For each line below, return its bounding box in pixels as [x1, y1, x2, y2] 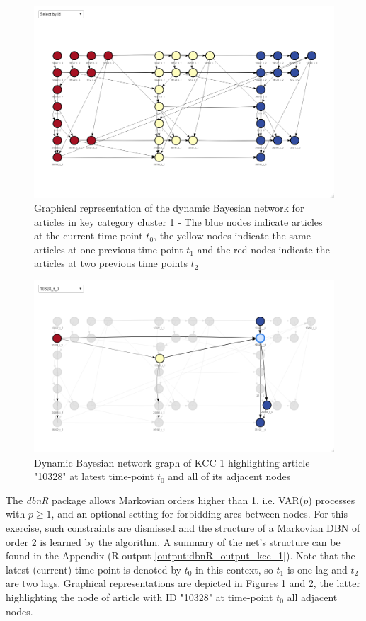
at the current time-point [34, 228, 143, 243]
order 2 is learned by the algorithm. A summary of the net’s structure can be [6, 534, 341, 549]
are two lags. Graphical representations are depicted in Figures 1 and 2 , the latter [6, 576, 360, 591]
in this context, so [195, 562, 273, 576]
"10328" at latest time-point [34, 469, 154, 484]
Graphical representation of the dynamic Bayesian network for [34, 200, 304, 215]
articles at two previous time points [34, 256, 188, 270]
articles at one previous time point [34, 241, 183, 256]
